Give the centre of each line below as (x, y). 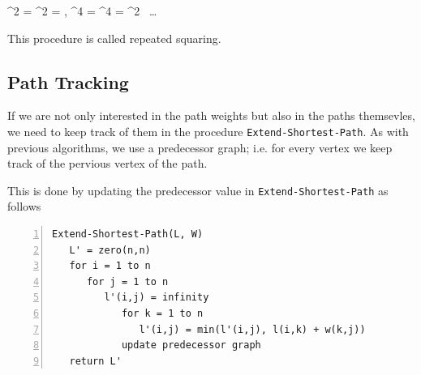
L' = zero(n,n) (110, 250)
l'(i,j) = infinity (157, 298)
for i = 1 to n (110, 266)
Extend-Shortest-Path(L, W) (128, 234)
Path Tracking (68, 81)
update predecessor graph (191, 345)
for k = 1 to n (162, 314)
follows (24, 206)
